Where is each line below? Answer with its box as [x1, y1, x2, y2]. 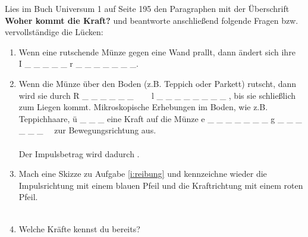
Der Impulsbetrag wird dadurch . [18, 147, 140, 160]
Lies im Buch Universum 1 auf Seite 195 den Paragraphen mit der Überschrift [5, 2, 290, 14]
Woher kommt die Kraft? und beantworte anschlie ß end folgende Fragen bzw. [5, 14, 298, 26]
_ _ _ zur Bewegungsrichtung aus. [18, 124, 156, 136]
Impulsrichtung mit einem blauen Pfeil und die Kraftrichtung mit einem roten [18, 179, 303, 191]
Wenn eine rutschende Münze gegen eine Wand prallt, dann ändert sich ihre [18, 45, 296, 58]
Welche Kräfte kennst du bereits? [18, 222, 140, 235]
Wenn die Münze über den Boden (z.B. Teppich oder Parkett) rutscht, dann [18, 77, 297, 89]
